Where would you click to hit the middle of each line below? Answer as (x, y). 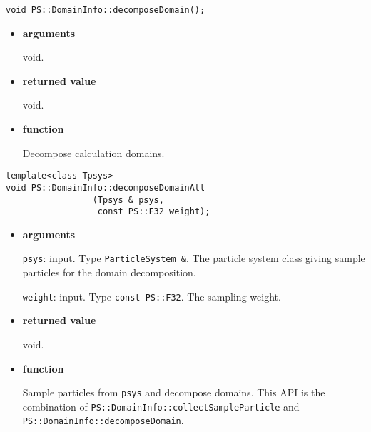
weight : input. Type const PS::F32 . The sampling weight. (152, 296)
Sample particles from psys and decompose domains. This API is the (174, 392)
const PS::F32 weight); (154, 212)
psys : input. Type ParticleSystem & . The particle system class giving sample (194, 258)
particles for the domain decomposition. (109, 272)
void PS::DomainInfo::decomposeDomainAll (106, 187)
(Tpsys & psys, (128, 200)
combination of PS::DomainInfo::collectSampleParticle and (161, 406)
